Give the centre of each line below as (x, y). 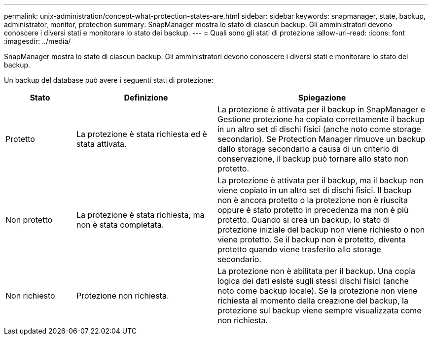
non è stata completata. (120, 225)
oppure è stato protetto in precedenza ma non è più (313, 210)
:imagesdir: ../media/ (37, 41)
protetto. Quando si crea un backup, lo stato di (304, 220)
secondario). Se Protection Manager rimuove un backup (321, 139)
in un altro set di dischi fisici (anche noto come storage (319, 129)
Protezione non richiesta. (123, 296)
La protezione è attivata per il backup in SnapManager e (321, 109)
